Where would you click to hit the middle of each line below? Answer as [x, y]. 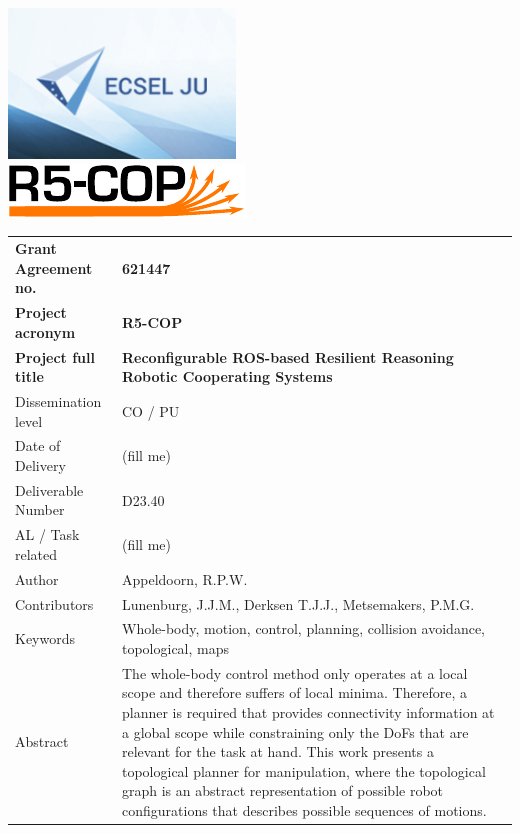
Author [37, 578]
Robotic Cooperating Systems [227, 376]
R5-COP [152, 321]
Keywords [45, 638]
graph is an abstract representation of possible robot [282, 790]
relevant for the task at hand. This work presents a [277, 751]
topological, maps [175, 648]
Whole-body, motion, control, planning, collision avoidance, [303, 628]
